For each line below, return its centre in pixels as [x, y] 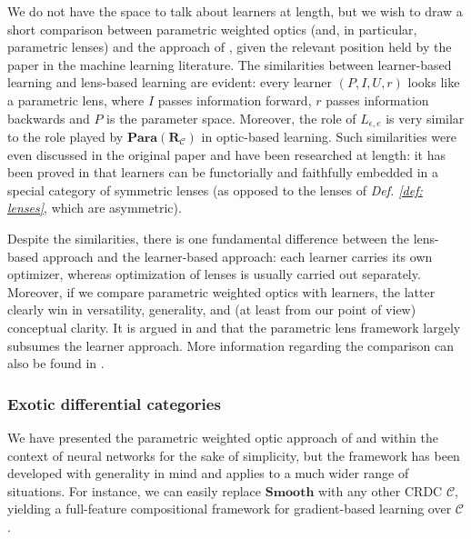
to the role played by [65, 137]
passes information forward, [235, 100]
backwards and [49, 118]
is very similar [425, 118]
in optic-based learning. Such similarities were [329, 137]
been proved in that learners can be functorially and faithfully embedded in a [223, 172]
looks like [434, 82]
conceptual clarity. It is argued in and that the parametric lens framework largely [234, 327]
